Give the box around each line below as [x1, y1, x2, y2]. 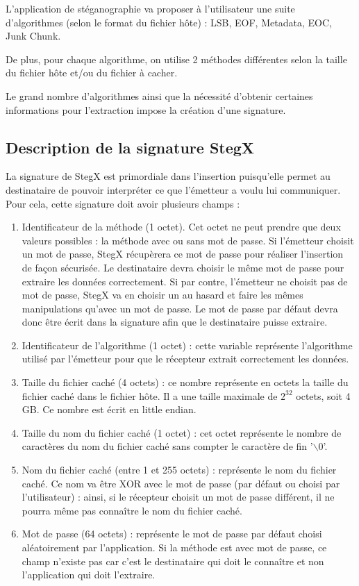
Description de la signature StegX [6, 136, 255, 158]
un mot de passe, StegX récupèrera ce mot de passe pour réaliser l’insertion [22, 246, 344, 261]
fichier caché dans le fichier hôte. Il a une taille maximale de [22, 388, 278, 403]
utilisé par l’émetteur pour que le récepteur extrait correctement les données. [22, 351, 349, 366]
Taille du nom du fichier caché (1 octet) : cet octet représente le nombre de [22, 425, 342, 439]
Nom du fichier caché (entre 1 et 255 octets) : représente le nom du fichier [22, 462, 337, 477]
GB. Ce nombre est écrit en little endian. [22, 402, 197, 417]
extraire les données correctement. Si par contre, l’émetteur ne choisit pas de [22, 274, 348, 288]
